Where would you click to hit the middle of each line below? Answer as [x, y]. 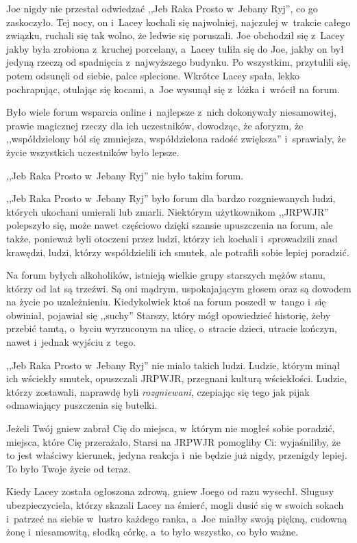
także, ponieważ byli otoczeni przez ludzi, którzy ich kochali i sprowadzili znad [172, 238]
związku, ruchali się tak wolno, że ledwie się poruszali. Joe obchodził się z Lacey [175, 35]
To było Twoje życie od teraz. [69, 468]
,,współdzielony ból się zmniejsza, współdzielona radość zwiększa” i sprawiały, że [176, 139]
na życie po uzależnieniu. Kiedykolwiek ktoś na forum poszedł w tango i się [166, 302]
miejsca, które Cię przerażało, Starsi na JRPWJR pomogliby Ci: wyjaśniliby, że [173, 441]
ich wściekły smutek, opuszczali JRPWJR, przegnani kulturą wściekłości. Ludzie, [177, 378]
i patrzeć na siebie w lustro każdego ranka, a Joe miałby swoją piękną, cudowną [177, 518]
